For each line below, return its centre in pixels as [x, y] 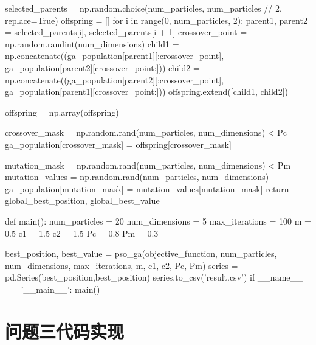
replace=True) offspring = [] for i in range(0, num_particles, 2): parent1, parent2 [156, 20]
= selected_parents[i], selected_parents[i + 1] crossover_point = [126, 32]
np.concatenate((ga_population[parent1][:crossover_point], [115, 56]
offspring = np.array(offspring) [62, 112]
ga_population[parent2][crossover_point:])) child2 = [102, 67]
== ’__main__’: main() [53, 289]
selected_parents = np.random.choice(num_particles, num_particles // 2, [143, 8]
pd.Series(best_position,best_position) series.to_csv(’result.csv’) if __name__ [154, 277]
